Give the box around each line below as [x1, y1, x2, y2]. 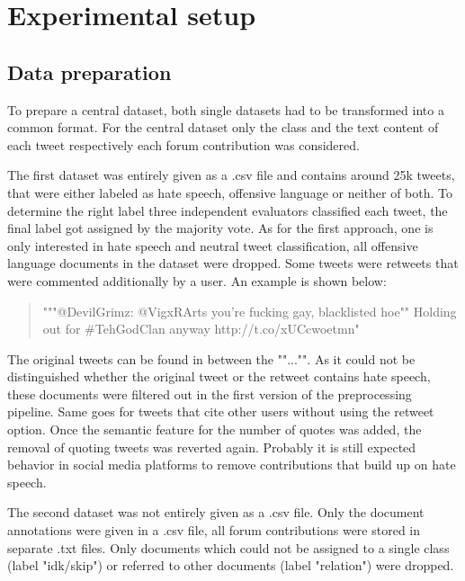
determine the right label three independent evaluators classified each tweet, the [7, 201, 448, 219]
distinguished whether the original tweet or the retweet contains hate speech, [7, 367, 431, 386]
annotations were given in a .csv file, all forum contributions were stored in [7, 521, 421, 540]
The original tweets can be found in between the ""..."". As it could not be [7, 349, 416, 368]
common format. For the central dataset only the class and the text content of [7, 118, 439, 137]
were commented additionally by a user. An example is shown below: [7, 271, 387, 290]
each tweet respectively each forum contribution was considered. [7, 135, 360, 154]
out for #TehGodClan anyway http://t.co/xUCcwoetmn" [42, 319, 360, 338]
